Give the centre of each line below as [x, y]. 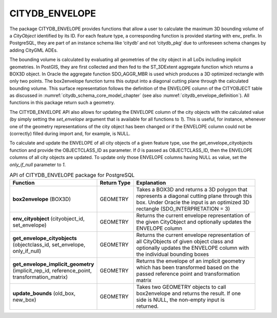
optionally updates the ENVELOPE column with [193, 248]
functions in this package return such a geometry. [62, 103]
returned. [147, 306]
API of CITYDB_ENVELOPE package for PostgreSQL [72, 175]
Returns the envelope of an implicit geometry [191, 261]
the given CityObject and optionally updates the [194, 222]
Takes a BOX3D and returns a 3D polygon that [192, 190]
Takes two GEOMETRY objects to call [181, 287]
